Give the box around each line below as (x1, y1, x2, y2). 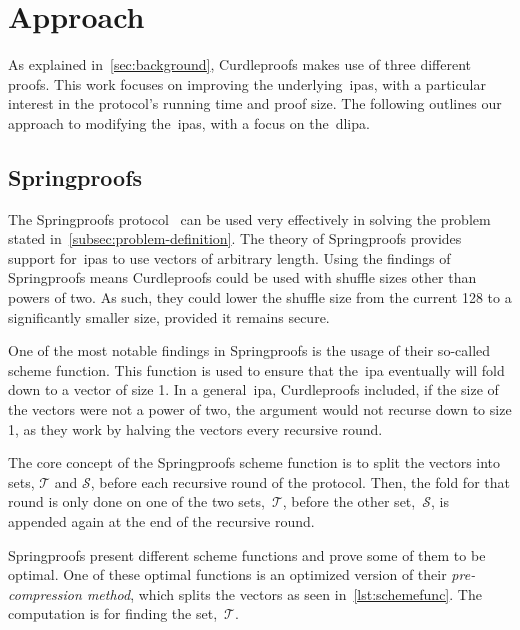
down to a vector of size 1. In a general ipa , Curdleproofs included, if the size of (8, 379, 499, 400)
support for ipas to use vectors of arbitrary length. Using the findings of (8, 247, 451, 268)
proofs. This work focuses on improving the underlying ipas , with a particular (8, 73, 486, 94)
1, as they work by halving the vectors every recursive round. (8, 418, 383, 439)
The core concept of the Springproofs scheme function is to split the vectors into (8, 452, 501, 473)
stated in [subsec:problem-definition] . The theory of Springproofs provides (8, 228, 462, 249)
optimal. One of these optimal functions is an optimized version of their (8, 564, 447, 585)
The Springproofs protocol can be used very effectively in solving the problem (8, 208, 491, 229)
